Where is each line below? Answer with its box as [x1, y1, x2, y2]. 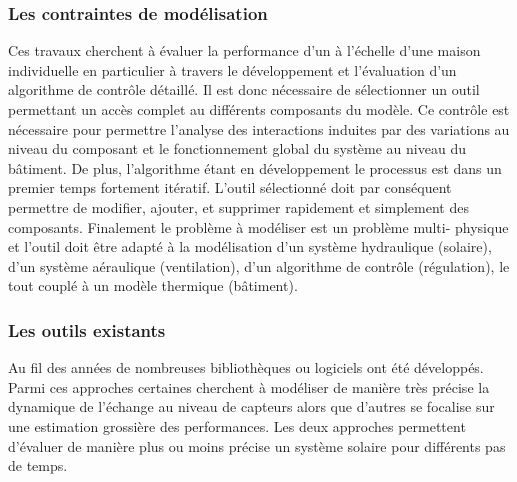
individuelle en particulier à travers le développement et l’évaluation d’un [8, 59, 457, 80]
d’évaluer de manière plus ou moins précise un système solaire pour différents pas [8, 435, 506, 456]
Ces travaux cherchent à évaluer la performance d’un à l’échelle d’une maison [8, 40, 481, 61]
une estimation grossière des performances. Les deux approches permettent [8, 415, 466, 436]
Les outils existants [8, 317, 166, 342]
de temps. [8, 455, 68, 476]
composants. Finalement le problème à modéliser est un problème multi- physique [8, 216, 509, 237]
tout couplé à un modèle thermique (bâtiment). [8, 275, 298, 296]
